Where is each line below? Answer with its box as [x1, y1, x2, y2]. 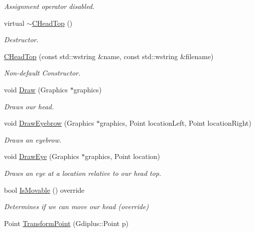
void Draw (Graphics [4, 84, 68, 94]
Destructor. [4, 34, 39, 45]
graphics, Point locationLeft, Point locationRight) [100, 118, 252, 128]
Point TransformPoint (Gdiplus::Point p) [4, 218, 128, 228]
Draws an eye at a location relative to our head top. [4, 167, 161, 178]
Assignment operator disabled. [4, 1, 95, 11]
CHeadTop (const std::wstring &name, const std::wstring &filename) [4, 51, 214, 61]
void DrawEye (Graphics [4, 151, 79, 161]
